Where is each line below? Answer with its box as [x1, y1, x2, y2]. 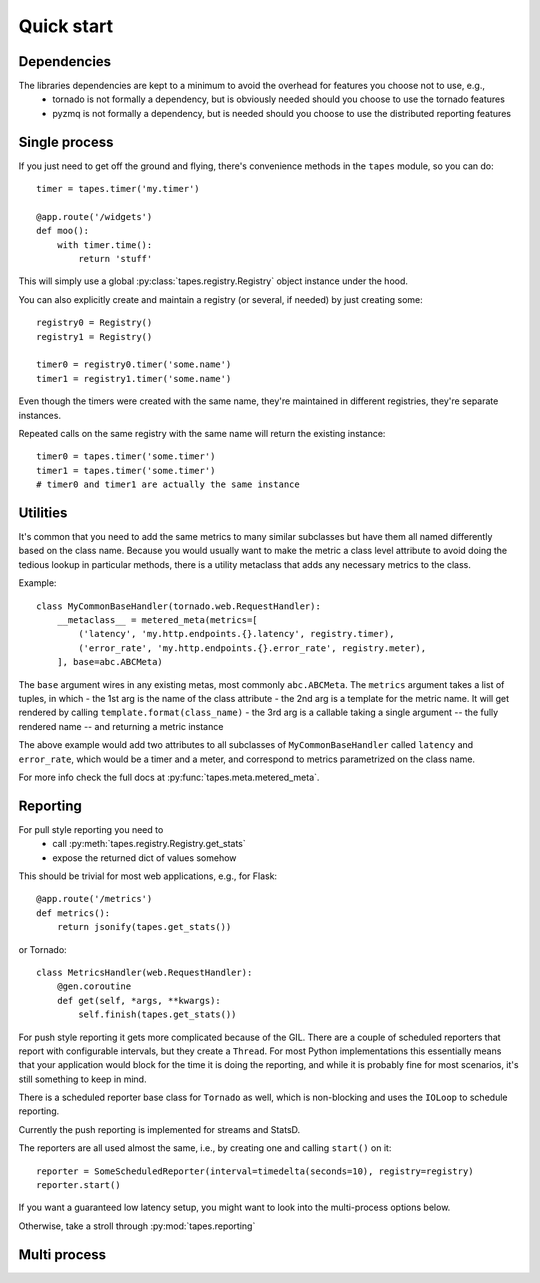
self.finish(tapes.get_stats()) [78, 1009, 237, 1020]
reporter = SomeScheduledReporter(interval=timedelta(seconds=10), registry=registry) [36, 1165, 474, 1177]
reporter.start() [36, 1180, 121, 1191]
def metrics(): [36, 907, 111, 919]
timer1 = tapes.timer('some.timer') [36, 465, 216, 476]
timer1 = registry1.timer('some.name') [36, 373, 232, 384]
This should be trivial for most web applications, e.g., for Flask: [18, 870, 278, 882]
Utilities [18, 504, 68, 521]
